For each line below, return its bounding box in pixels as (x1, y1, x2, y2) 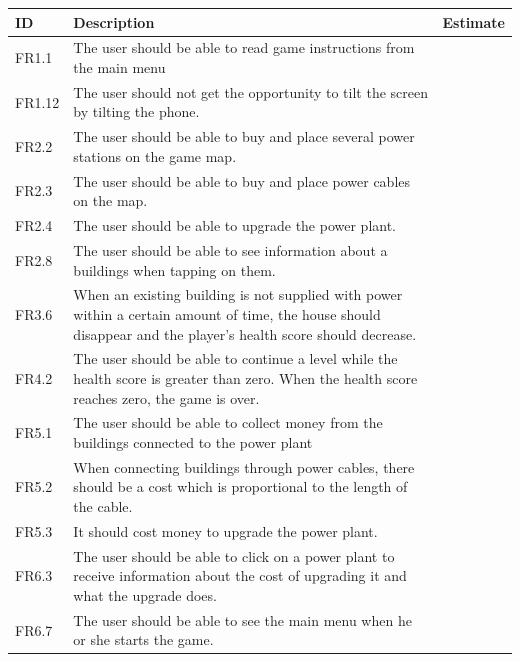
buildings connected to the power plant (73, 432, 313, 453)
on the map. (73, 190, 148, 211)
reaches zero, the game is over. (73, 387, 260, 408)
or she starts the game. (73, 629, 214, 650)
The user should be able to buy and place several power (73, 126, 415, 147)
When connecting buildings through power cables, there (73, 456, 415, 477)
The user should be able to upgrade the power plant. (73, 215, 397, 236)
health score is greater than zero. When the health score (73, 368, 418, 388)
